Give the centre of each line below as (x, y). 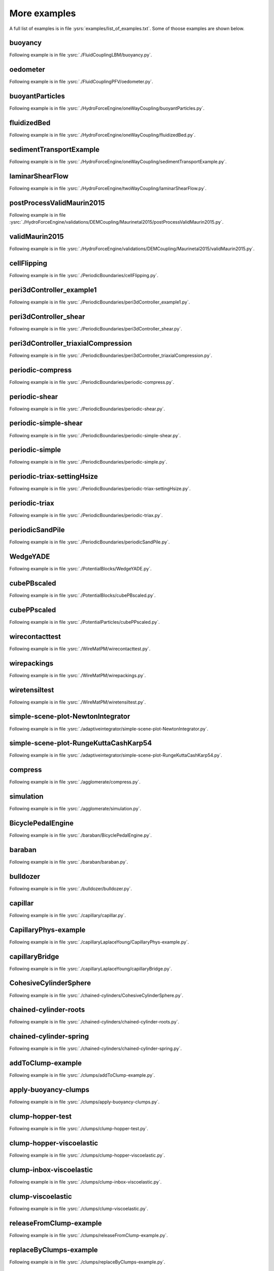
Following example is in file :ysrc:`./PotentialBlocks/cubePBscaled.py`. (82, 595)
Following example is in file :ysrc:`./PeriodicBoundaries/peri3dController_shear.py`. (96, 328)
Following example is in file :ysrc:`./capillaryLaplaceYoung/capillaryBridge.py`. (91, 969)
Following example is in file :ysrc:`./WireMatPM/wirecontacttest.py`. (80, 649)
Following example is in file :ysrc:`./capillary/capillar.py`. (68, 915)
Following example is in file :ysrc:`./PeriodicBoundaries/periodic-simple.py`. (88, 462)
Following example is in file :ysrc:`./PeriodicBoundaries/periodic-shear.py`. (87, 409)
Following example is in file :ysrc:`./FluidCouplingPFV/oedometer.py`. (81, 82)
